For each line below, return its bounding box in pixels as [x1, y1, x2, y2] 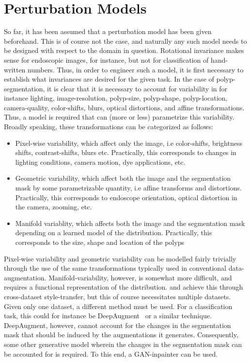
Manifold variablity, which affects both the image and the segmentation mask [15, 218, 245, 228]
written [4, 64, 26, 74]
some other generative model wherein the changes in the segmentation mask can [4, 339, 242, 349]
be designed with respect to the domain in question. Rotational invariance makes [4, 45, 244, 55]
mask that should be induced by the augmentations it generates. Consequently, [4, 329, 238, 340]
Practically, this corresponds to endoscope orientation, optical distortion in [15, 192, 237, 202]
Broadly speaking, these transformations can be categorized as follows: [4, 121, 213, 132]
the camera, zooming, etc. [15, 202, 92, 212]
